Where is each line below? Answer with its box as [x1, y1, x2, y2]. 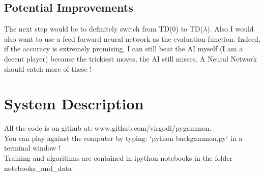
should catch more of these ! [4, 63, 92, 74]
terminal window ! [4, 142, 61, 153]
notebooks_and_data [4, 162, 72, 173]
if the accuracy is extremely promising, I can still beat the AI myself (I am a [4, 43, 243, 54]
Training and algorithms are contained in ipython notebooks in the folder [4, 153, 233, 163]
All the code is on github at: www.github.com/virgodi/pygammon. [4, 123, 212, 133]
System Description [4, 93, 144, 114]
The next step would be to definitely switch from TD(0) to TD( [4, 23, 203, 34]
